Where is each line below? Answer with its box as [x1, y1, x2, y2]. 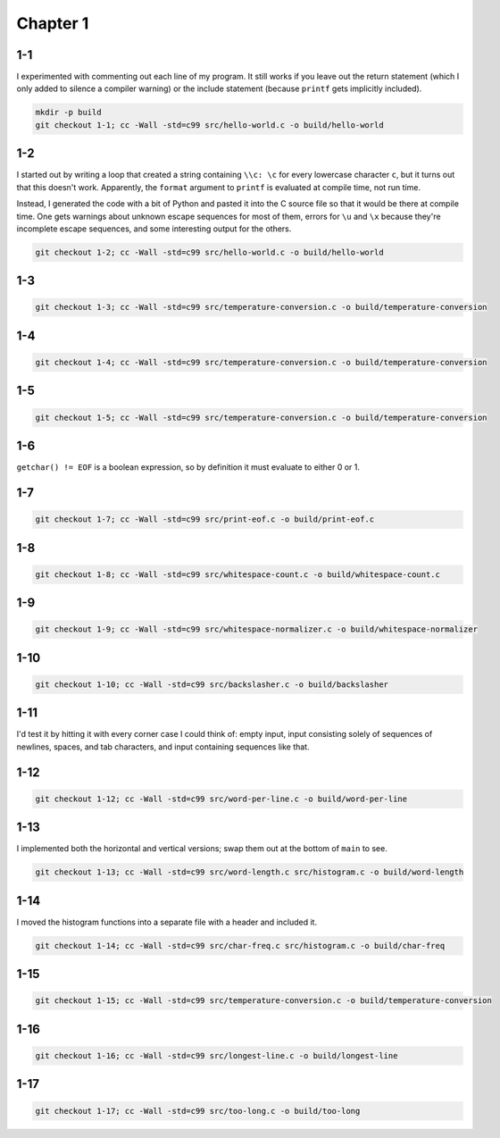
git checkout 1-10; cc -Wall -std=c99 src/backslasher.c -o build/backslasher [35, 679, 388, 690]
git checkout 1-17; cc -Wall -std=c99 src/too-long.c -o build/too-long [35, 1106, 361, 1116]
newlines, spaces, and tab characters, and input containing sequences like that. [16, 741, 310, 752]
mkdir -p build [35, 107, 102, 118]
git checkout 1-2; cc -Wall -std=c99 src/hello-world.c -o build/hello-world [35, 247, 384, 257]
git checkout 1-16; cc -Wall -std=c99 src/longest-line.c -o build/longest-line [35, 1050, 398, 1060]
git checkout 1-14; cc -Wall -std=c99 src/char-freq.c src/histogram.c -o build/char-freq [35, 941, 446, 950]
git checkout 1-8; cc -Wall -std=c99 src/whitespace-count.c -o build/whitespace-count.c [35, 569, 441, 580]
